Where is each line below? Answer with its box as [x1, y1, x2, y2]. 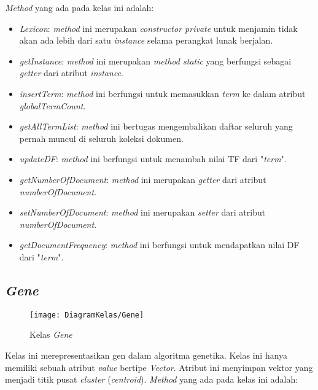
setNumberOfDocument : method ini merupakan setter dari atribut [19, 206, 266, 219]
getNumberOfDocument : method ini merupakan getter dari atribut [19, 173, 266, 185]
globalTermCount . [19, 99, 86, 112]
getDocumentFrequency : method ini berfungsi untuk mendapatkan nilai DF [19, 238, 300, 251]
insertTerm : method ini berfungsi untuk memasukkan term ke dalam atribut [19, 87, 306, 99]
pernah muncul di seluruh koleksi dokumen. [19, 131, 184, 144]
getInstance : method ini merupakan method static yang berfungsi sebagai [19, 54, 292, 67]
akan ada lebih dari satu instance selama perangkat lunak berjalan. [19, 34, 273, 47]
